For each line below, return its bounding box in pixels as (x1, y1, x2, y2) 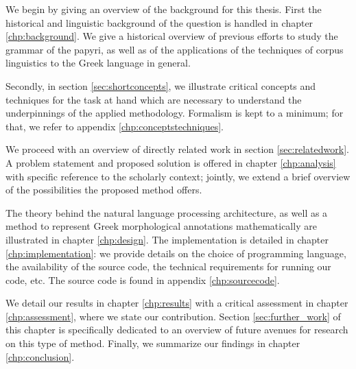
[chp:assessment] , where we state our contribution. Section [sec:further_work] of (5, 309, 341, 323)
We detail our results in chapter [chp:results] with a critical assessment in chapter (5, 296, 348, 310)
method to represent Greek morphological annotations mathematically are (5, 219, 317, 233)
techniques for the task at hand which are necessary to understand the (5, 92, 302, 106)
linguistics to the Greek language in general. (5, 56, 191, 70)
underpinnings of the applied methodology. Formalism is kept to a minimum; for (5, 106, 344, 120)
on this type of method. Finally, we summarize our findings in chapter (5, 336, 300, 350)
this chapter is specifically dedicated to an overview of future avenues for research (5, 322, 348, 337)
